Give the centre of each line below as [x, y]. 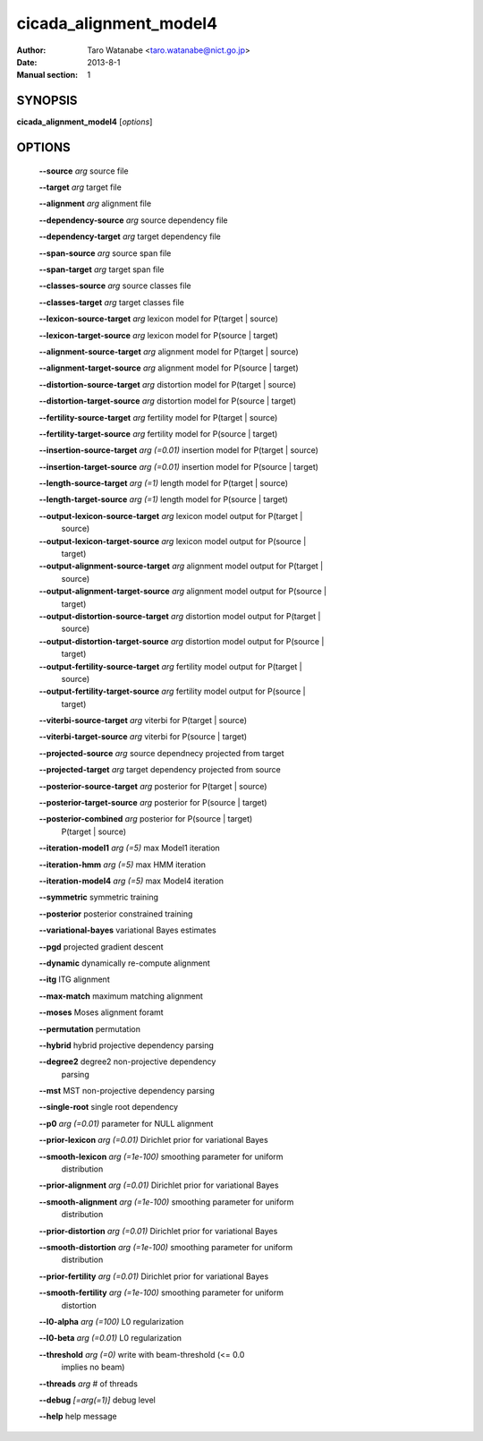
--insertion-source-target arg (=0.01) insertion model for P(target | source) [179, 450]
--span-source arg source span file [105, 253]
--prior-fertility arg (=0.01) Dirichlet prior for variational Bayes [154, 1276]
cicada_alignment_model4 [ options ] [85, 122]
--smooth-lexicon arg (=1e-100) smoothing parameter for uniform [161, 1156]
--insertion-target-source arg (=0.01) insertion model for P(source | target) [179, 466]
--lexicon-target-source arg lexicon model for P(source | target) [159, 335]
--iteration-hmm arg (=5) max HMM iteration [122, 865]
